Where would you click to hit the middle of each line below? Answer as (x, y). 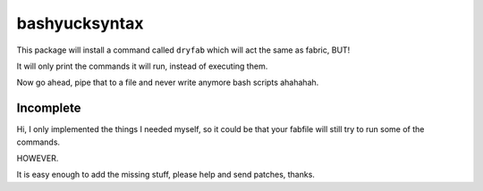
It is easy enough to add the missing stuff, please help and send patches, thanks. (165, 175)
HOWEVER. (38, 158)
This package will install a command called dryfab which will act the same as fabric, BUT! (183, 50)
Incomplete (49, 108)
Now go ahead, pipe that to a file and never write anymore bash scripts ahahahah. (168, 83)
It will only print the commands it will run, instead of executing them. (142, 66)
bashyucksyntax (80, 23)
